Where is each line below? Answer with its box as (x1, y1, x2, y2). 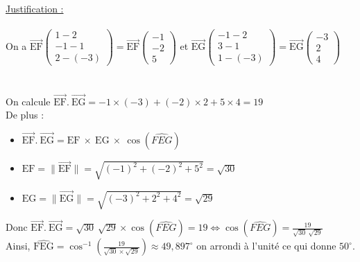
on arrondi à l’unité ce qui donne (196, 238, 336, 253)
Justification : (6, 1, 64, 15)
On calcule (6, 94, 51, 108)
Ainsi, (6, 238, 31, 253)
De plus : (6, 107, 44, 122)
